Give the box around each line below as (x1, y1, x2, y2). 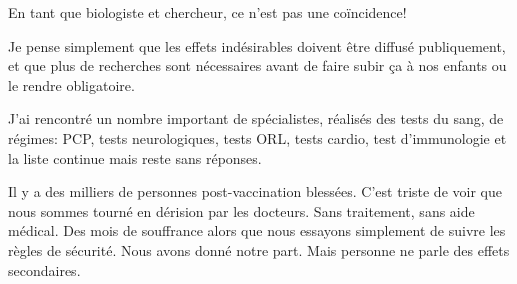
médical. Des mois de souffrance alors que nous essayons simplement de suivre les (8, 220, 506, 241)
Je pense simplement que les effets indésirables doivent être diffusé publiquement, (8, 35, 506, 56)
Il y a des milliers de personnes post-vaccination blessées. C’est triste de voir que (8, 181, 502, 202)
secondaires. (8, 259, 81, 280)
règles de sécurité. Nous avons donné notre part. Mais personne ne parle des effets (8, 239, 510, 260)
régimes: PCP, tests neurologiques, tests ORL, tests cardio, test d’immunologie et (8, 127, 507, 148)
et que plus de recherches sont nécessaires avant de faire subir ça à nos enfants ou (8, 55, 507, 76)
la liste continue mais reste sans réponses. (8, 147, 262, 168)
